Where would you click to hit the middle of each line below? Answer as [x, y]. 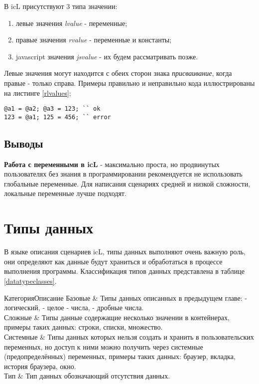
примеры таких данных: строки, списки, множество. [83, 327]
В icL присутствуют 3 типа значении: [61, 6]
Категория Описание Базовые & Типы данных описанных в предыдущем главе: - [126, 297]
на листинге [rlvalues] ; [38, 93]
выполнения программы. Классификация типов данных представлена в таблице [124, 271]
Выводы [24, 143]
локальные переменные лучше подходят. [65, 193]
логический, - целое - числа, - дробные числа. [74, 307]
